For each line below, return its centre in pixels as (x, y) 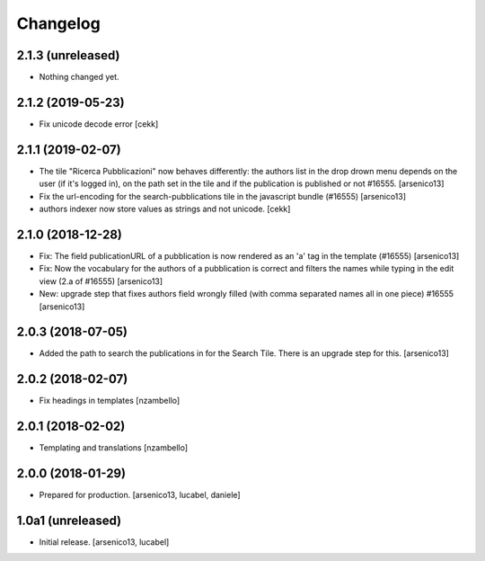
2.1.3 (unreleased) (68, 55)
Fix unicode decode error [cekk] (99, 124)
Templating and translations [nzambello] (114, 448)
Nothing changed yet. (79, 77)
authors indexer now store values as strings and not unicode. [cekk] (165, 209)
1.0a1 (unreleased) (69, 520)
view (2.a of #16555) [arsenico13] (101, 281)
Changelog (58, 23)
